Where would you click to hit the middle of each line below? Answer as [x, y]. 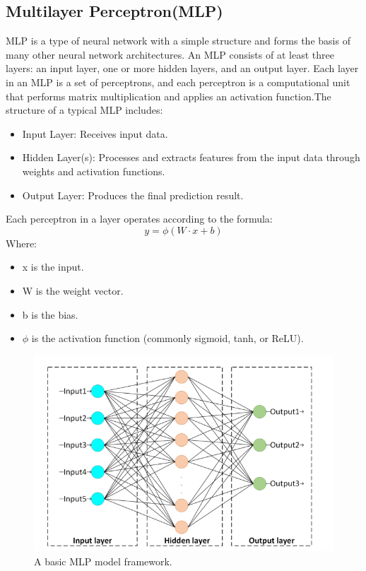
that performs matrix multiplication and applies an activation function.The [169, 96]
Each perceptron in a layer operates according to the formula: [139, 219]
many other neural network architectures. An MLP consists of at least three [170, 54]
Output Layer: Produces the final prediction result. [133, 195]
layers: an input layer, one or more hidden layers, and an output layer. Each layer [182, 68]
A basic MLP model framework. [103, 561]
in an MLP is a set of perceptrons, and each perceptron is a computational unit [178, 82]
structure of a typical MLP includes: [84, 110]
